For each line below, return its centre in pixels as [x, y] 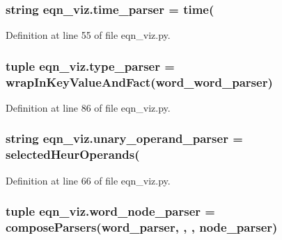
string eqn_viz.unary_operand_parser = [124, 138]
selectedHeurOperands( [73, 154]
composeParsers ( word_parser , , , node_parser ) [142, 227]
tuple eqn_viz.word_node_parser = [110, 211]
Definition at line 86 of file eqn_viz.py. [88, 107]
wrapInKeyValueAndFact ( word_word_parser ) [139, 82]
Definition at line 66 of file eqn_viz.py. [88, 180]
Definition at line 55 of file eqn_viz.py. [88, 35]
